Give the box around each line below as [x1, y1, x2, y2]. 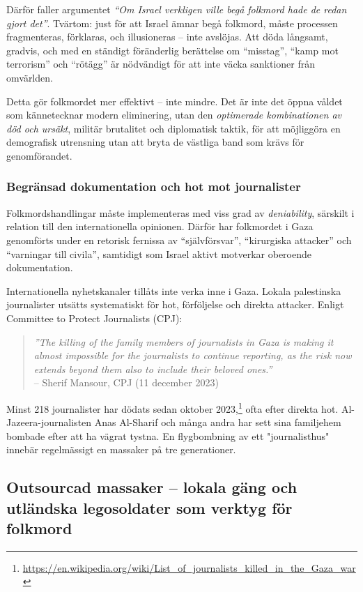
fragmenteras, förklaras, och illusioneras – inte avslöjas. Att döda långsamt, [6, 29, 328, 44]
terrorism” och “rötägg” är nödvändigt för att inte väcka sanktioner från [6, 56, 316, 71]
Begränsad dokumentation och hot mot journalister [6, 178, 301, 195]
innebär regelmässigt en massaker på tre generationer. [6, 442, 236, 457]
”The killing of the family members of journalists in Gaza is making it [33, 334, 334, 349]
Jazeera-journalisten [6, 415, 92, 430]
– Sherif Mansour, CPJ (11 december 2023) [33, 375, 219, 390]
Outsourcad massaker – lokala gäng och [6, 476, 298, 498]
